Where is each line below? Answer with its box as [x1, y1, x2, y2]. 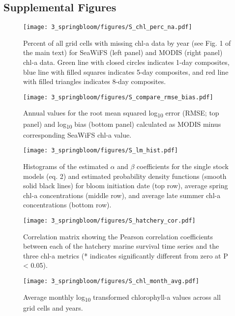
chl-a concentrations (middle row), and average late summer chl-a [23, 190, 221, 200]
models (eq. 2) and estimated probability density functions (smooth [23, 171, 227, 181]
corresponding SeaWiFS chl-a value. [23, 129, 132, 140]
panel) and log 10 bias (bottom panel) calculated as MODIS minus [23, 118, 221, 130]
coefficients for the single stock [137, 161, 229, 171]
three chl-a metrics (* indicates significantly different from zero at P [23, 250, 228, 260]
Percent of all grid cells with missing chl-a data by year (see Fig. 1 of [23, 37, 231, 48]
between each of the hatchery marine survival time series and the [23, 241, 219, 251]
